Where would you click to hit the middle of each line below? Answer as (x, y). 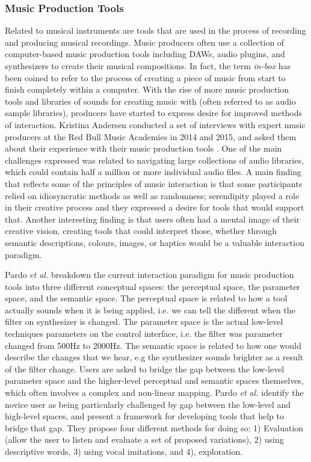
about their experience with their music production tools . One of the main (143, 148)
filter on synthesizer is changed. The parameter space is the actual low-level (144, 322)
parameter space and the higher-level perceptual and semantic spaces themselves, (154, 380)
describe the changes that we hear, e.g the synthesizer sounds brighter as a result (154, 357)
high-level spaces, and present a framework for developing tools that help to (145, 416)
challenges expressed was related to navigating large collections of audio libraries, (154, 160)
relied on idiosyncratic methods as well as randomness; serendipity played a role (152, 195)
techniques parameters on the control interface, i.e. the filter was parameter (144, 334)
